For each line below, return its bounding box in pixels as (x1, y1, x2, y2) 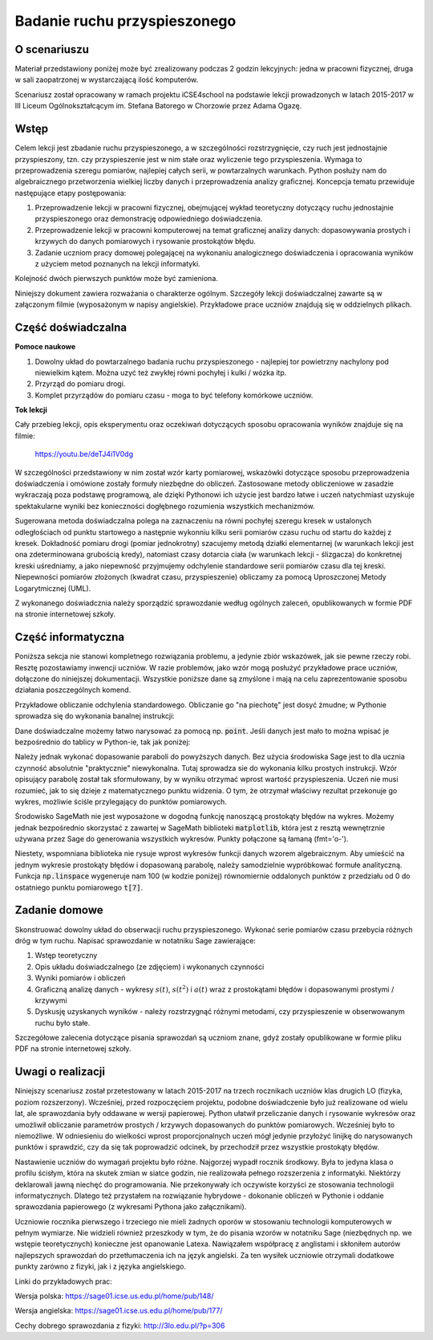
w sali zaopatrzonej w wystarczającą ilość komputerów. (14, 75, 199, 84)
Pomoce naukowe (14, 342, 76, 352)
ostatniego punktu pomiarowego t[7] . (14, 882, 144, 892)
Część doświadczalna (14, 321, 127, 335)
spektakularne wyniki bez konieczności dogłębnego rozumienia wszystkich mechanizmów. (14, 501, 316, 511)
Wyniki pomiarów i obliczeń (34, 973, 126, 983)
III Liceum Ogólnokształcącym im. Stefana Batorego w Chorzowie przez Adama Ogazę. (14, 101, 302, 111)
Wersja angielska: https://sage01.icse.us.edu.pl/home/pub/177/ (14, 1305, 223, 1316)
